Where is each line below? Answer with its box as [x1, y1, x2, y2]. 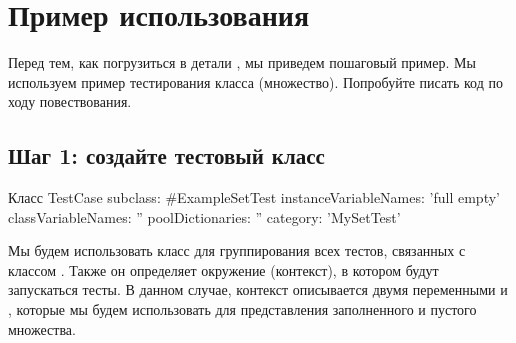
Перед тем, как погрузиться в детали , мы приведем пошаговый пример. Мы [8, 52, 476, 73]
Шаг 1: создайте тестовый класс [8, 140, 325, 171]
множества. [8, 318, 76, 339]
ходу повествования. [8, 91, 132, 112]
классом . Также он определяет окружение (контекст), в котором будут [8, 259, 439, 280]
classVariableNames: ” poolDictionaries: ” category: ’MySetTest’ [8, 206, 401, 227]
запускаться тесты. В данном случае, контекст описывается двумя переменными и [8, 279, 508, 300]
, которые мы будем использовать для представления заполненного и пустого [8, 299, 477, 320]
